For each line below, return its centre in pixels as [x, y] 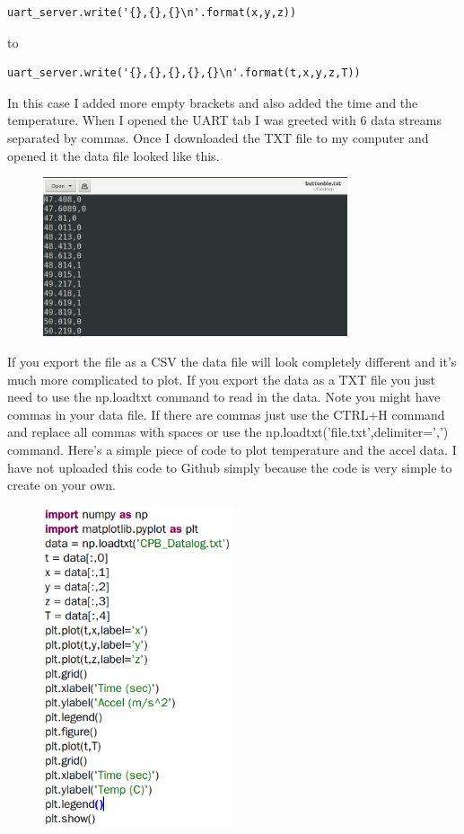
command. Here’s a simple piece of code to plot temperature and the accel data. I [232, 449]
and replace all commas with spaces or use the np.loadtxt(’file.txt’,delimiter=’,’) [228, 432]
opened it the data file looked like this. [114, 155]
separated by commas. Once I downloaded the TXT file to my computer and [218, 137]
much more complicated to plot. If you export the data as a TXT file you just [221, 379]
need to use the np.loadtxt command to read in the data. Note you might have [224, 397]
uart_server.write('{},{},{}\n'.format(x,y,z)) [152, 13]
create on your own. [62, 485]
